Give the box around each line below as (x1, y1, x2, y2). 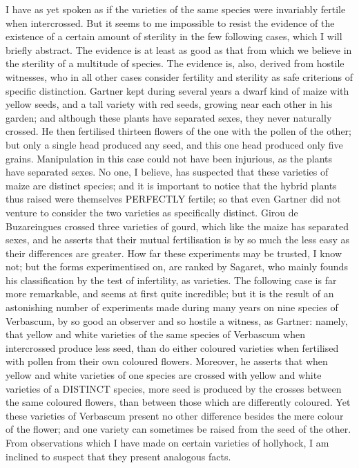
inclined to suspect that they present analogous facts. (6, 449, 231, 463)
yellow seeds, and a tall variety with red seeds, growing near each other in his (6, 97, 333, 111)
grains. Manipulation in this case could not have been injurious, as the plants (6, 151, 333, 165)
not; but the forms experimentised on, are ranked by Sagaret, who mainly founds (6, 259, 348, 274)
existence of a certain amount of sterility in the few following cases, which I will (6, 29, 342, 44)
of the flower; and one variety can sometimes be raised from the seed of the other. (6, 422, 351, 436)
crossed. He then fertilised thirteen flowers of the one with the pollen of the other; (6, 124, 351, 138)
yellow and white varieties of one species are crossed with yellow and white (6, 368, 322, 382)
